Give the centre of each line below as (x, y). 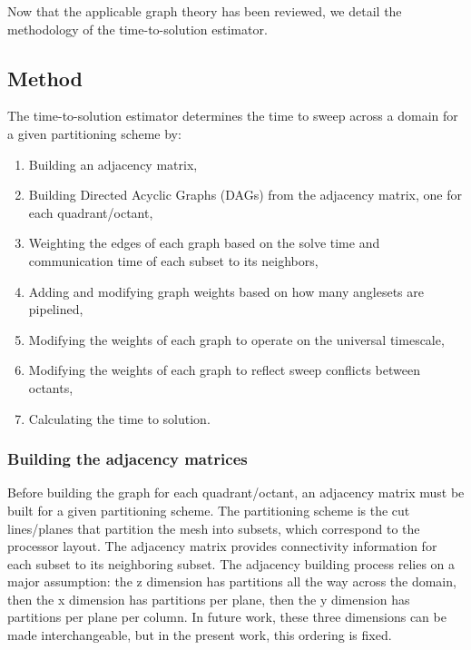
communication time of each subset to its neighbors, (173, 260)
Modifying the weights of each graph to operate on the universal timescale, (236, 339)
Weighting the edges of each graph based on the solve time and (204, 243)
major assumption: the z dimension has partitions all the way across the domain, (232, 581)
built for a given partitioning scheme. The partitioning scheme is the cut (209, 510)
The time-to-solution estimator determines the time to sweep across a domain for (233, 116)
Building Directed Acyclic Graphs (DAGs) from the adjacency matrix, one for (245, 195)
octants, (51, 387)
